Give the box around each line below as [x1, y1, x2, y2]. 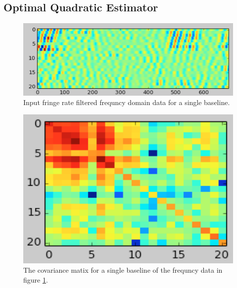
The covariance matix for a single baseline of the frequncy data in [23, 265, 223, 275]
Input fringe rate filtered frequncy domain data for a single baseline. [23, 97, 230, 108]
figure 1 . [23, 274, 48, 285]
